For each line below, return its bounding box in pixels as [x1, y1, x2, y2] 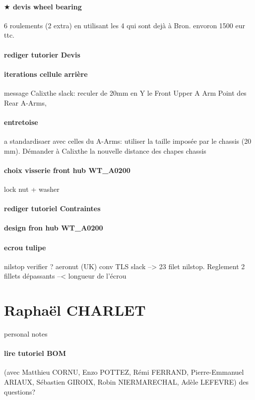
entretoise [4, 116, 38, 127]
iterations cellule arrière [4, 68, 88, 79]
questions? [4, 386, 36, 397]
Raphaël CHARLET [4, 300, 146, 320]
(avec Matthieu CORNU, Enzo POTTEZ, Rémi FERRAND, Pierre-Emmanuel [4, 367, 244, 377]
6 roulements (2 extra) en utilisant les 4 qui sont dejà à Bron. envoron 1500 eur [4, 20, 246, 30]
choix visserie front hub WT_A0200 [4, 165, 130, 175]
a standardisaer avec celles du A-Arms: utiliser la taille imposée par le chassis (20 [4, 135, 252, 146]
